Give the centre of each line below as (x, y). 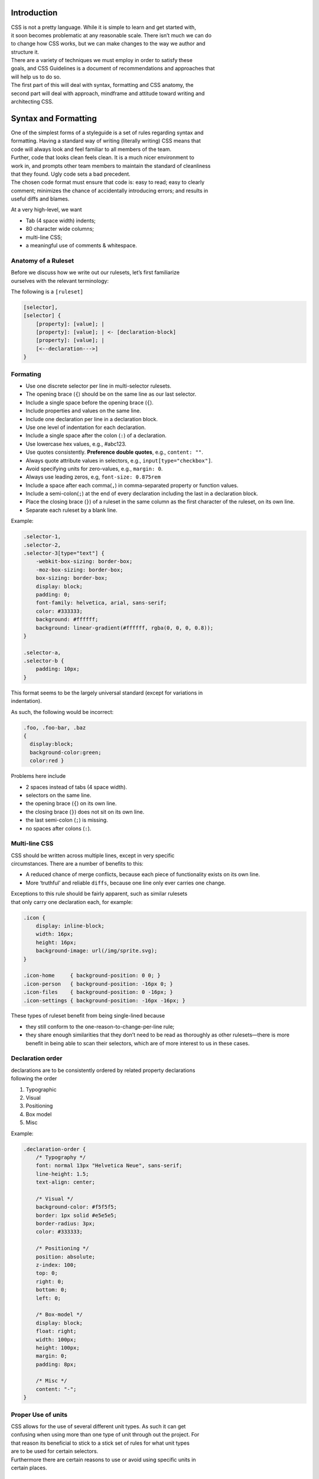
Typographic (41, 1089)
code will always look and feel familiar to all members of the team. (91, 149)
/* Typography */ (61, 1157)
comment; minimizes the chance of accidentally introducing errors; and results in (110, 190)
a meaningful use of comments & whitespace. (81, 246)
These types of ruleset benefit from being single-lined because (88, 1016)
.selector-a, (42, 653)
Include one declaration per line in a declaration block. (92, 419)
